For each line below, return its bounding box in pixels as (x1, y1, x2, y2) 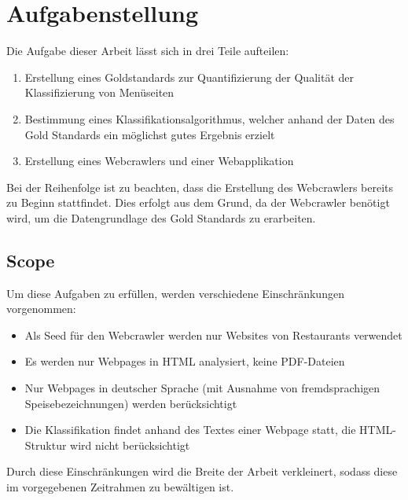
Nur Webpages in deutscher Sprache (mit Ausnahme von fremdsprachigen (24, 380, 380, 396)
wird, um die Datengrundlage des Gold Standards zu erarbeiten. (6, 209, 316, 226)
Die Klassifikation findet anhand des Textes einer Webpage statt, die (24, 421, 356, 438)
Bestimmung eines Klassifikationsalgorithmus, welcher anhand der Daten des (24, 110, 395, 127)
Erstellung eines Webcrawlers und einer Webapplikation (24, 153, 294, 169)
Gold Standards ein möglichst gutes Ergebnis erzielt (24, 126, 275, 142)
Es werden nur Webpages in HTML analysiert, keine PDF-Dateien (24, 353, 345, 369)
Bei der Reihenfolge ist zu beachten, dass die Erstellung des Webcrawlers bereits (6, 178, 394, 195)
